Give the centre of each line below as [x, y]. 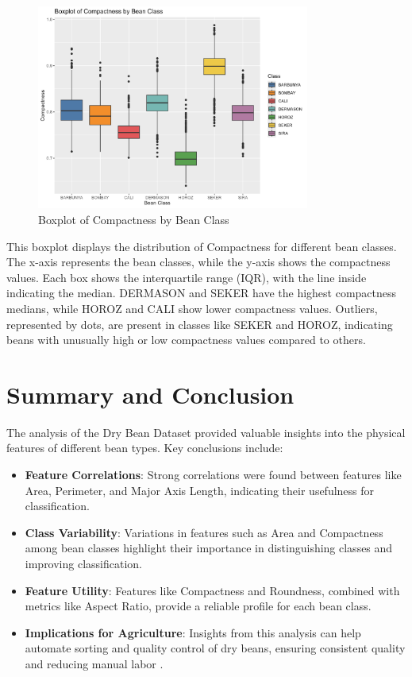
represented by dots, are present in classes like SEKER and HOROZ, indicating [200, 324]
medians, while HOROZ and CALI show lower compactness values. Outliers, [192, 308]
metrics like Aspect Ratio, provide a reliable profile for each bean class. [198, 606]
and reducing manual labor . [94, 663]
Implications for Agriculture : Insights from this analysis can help [193, 632]
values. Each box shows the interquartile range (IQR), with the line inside [187, 277]
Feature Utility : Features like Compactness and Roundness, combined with [212, 590]
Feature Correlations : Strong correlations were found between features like [213, 475]
